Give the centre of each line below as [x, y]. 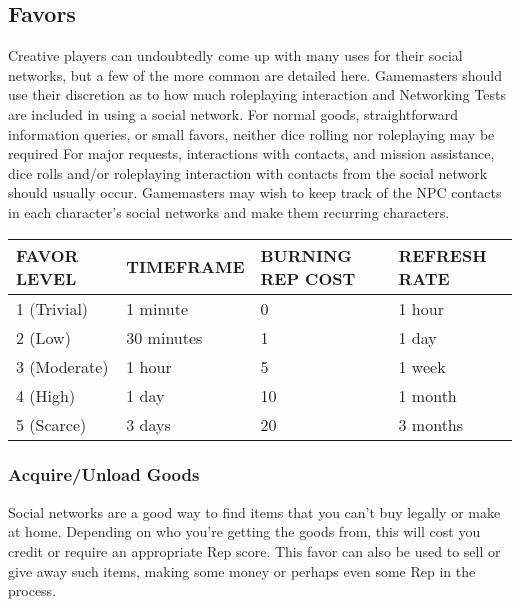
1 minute [157, 308]
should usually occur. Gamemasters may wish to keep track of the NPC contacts [255, 192]
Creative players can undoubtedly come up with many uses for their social [235, 55]
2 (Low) [43, 337]
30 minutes [164, 337]
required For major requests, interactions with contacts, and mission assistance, [251, 153]
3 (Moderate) [62, 366]
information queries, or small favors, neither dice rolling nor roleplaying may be [251, 133]
